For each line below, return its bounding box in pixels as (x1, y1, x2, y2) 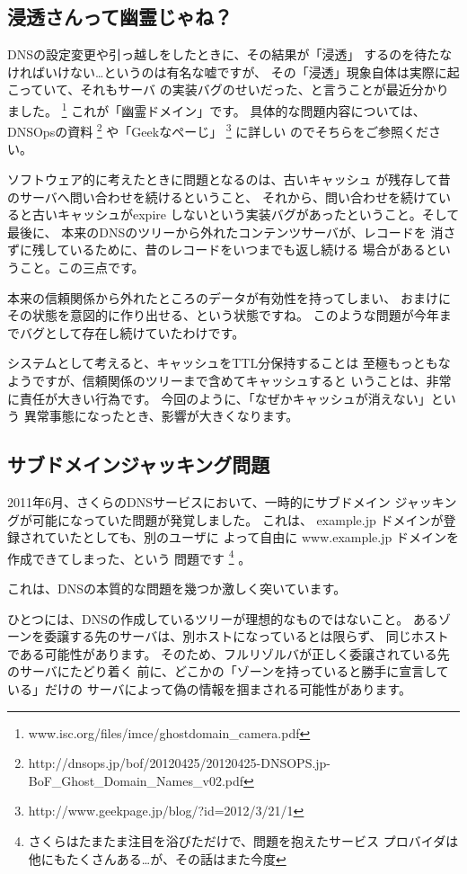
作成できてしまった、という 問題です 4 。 (7, 546, 251, 567)
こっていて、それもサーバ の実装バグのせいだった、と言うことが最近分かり (7, 80, 449, 99)
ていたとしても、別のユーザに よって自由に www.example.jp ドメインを (44, 528, 459, 547)
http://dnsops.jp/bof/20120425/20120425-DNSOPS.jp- (28, 754, 331, 772)
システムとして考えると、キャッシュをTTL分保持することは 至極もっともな (7, 353, 451, 372)
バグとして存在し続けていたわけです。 (19, 323, 245, 342)
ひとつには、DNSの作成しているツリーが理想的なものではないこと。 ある (7, 609, 438, 628)
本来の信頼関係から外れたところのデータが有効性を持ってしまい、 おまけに (7, 288, 451, 307)
